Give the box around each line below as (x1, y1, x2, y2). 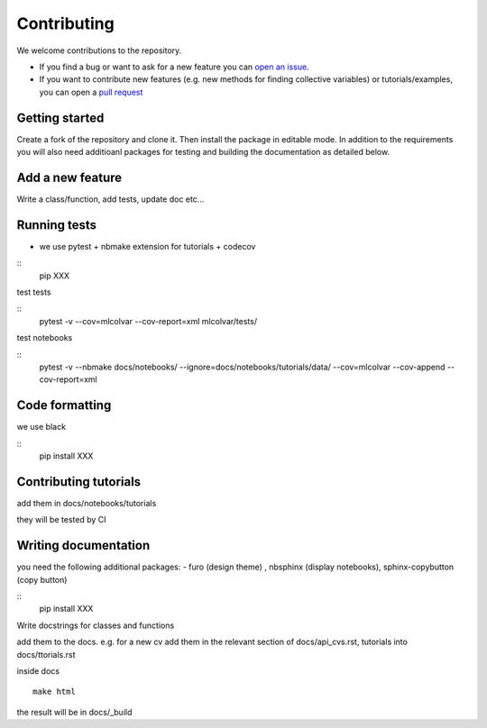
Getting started (16, 110, 105, 125)
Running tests (16, 217, 97, 232)
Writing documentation (16, 538, 151, 553)
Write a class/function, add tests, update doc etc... (16, 194, 205, 205)
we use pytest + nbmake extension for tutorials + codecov (39, 241, 256, 251)
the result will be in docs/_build (16, 706, 133, 717)
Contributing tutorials (16, 474, 142, 489)
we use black (16, 422, 67, 432)
